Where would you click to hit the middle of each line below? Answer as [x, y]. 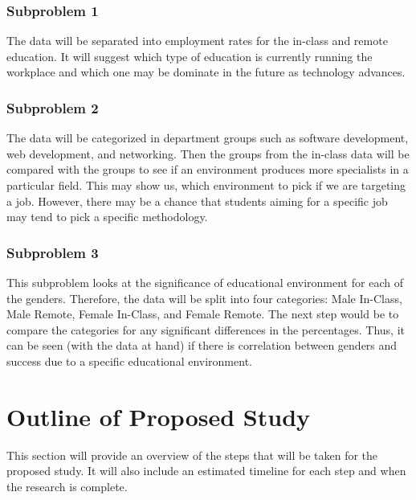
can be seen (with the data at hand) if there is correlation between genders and [202, 345]
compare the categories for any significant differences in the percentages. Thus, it [206, 329]
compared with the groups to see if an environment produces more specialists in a [208, 169]
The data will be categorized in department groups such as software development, [208, 138]
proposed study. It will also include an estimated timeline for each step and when [206, 471]
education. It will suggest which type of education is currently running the [190, 56]
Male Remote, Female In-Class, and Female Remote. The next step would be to [203, 314]
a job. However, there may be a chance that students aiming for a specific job [197, 201]
